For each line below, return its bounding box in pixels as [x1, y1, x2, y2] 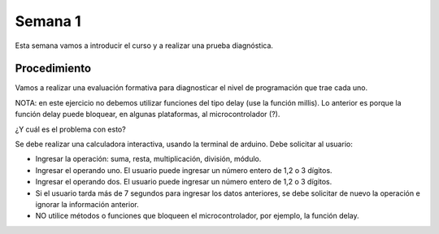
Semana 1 [15, 12, 81, 30]
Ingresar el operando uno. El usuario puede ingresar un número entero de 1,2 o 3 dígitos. [35, 165, 333, 175]
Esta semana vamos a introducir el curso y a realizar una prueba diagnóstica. [15, 41, 274, 50]
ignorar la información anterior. [35, 199, 139, 209]
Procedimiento [15, 62, 92, 76]
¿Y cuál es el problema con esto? [15, 124, 126, 134]
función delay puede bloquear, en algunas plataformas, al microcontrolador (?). [15, 110, 280, 119]
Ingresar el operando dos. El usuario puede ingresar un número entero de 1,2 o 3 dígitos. [35, 177, 333, 187]
